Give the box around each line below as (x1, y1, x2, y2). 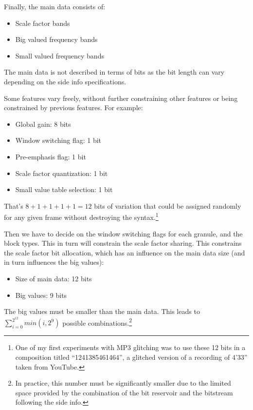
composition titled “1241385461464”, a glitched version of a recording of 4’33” (15, 351, 248, 362)
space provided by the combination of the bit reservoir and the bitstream (15, 387, 233, 397)
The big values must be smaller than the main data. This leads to (4, 306, 200, 316)
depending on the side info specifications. (4, 76, 126, 86)
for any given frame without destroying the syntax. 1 (4, 211, 159, 222)
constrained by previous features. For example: (4, 102, 143, 113)
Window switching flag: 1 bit (15, 135, 102, 145)
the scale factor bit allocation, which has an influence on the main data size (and (4, 247, 245, 257)
